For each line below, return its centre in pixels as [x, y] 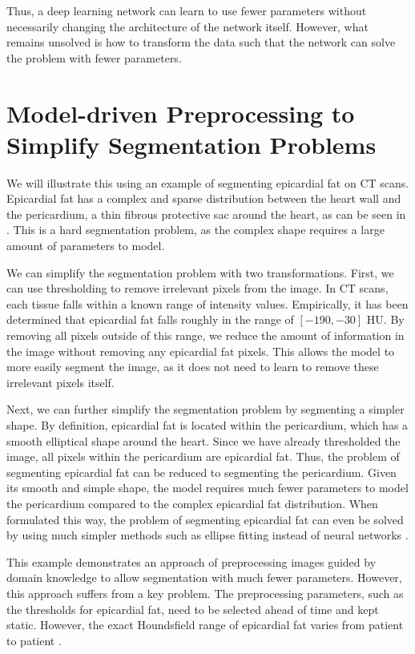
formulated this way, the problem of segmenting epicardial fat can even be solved [205, 519]
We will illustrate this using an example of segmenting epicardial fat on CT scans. [208, 182]
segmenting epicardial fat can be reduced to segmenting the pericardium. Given [201, 472]
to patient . [34, 640]
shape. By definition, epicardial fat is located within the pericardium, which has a [207, 425]
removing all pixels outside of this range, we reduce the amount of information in [205, 335]
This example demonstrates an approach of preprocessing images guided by [191, 561]
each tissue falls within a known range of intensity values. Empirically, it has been [207, 303]
